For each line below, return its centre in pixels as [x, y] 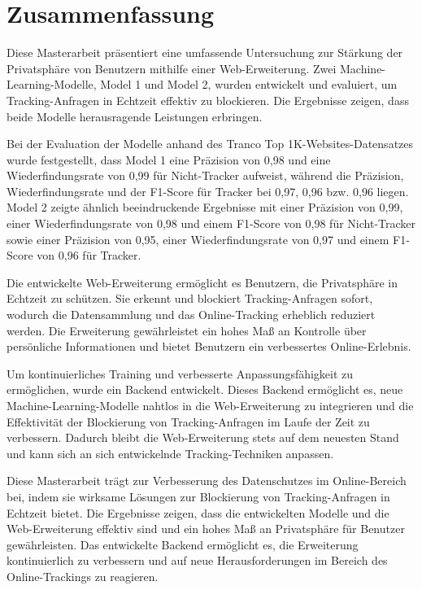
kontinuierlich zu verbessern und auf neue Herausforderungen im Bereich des [197, 560]
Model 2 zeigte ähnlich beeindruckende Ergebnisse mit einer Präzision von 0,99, [205, 207]
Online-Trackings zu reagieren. [83, 576]
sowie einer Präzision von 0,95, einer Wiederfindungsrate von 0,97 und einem [198, 239]
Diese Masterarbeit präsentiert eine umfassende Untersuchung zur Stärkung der [205, 52]
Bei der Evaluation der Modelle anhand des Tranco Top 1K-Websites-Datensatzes [210, 144]
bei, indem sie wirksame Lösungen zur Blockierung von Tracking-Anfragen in [198, 496]
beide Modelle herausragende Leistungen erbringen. [135, 116]
